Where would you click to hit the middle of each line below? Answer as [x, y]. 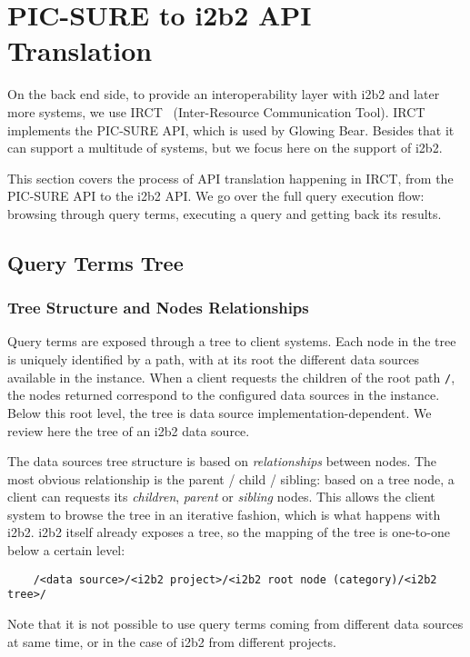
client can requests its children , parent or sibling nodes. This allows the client [221, 497]
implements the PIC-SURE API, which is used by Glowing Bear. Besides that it [231, 129]
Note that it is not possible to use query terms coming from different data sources [235, 623]
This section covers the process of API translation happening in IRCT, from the [230, 178]
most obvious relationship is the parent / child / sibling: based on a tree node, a [231, 478]
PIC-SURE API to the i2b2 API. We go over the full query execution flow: [216, 196]
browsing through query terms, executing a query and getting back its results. [225, 213]
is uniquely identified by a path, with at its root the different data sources [214, 359]
